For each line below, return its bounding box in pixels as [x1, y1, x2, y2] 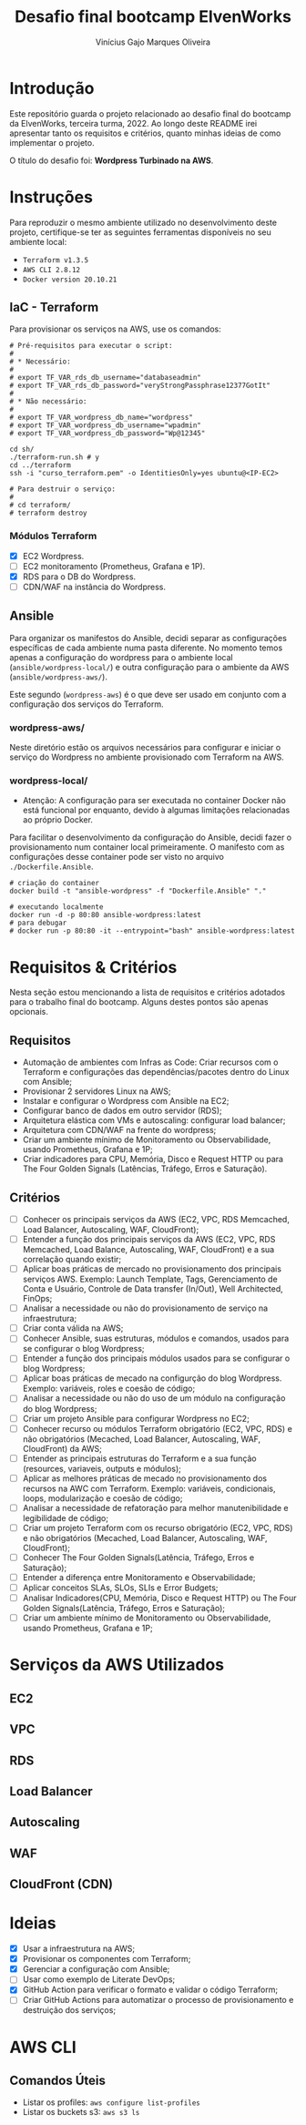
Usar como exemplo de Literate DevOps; [22, 1974, 176, 1985]
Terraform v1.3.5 [22, 255, 89, 265]
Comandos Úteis [9, 2073, 107, 2089]
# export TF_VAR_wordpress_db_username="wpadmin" [9, 421, 202, 430]
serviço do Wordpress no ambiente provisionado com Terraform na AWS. [9, 751, 284, 762]
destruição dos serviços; [22, 2005, 117, 2016]
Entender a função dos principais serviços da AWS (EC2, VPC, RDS [22, 1234, 276, 1245]
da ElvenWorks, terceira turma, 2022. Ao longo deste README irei [9, 117, 258, 128]
